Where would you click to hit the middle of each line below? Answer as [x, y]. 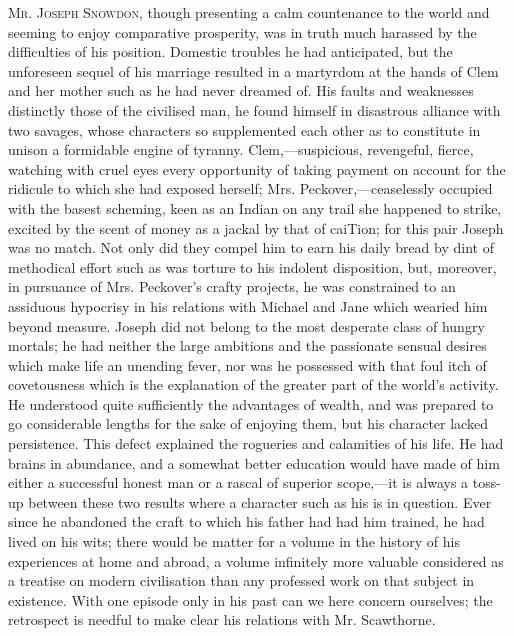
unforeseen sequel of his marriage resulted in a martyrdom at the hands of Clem [253, 70]
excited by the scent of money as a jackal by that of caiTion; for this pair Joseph [256, 227]
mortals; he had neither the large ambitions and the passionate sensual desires [247, 345]
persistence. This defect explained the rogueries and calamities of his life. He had [256, 443]
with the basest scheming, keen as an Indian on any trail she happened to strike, [255, 207]
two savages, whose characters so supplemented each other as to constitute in [244, 129]
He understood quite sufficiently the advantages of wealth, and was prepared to [251, 403]
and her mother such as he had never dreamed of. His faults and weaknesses [241, 90]
